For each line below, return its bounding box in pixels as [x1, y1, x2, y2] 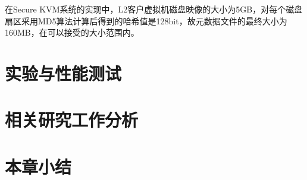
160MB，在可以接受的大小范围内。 [5, 26, 139, 39]
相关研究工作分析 [5, 108, 139, 132]
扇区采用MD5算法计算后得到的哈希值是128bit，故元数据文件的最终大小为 [5, 14, 287, 27]
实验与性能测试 [5, 61, 122, 85]
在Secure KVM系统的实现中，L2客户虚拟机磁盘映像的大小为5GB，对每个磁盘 [5, 3, 303, 15]
